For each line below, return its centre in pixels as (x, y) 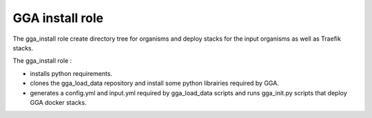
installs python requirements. (71, 73)
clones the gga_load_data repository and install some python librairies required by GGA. (154, 83)
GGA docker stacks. (58, 102)
